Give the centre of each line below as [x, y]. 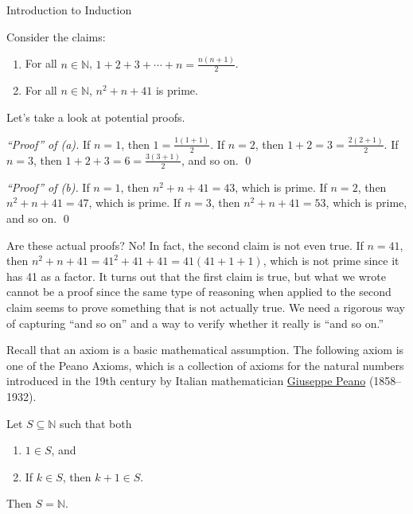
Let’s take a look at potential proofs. [96, 117]
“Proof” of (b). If [48, 187]
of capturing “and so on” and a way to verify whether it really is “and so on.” [195, 323]
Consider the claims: [56, 36]
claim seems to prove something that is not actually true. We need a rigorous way [206, 307]
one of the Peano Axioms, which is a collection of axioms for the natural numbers [205, 365]
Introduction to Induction [69, 10]
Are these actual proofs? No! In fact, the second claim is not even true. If [185, 245]
